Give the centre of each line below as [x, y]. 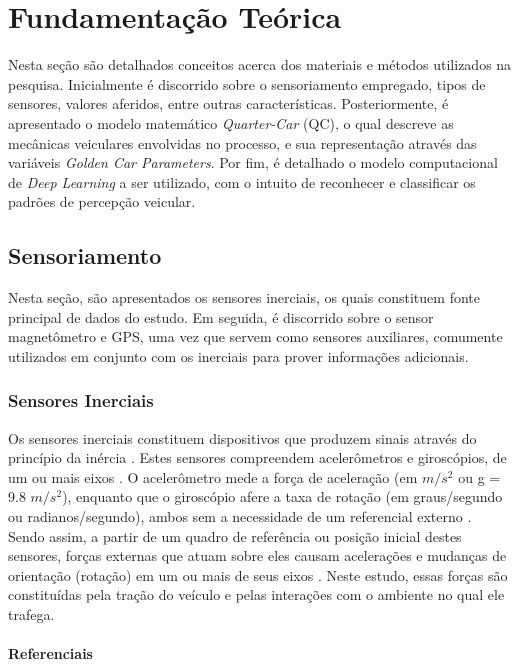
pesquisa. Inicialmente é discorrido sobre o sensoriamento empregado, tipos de [247, 83]
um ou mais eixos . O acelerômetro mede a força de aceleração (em [213, 476]
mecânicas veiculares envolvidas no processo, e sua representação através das [242, 142]
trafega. [31, 614]
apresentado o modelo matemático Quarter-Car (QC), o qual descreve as [231, 122]
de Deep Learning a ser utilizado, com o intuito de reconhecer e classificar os [242, 181]
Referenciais [50, 653]
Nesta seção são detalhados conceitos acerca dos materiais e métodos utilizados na [260, 64]
